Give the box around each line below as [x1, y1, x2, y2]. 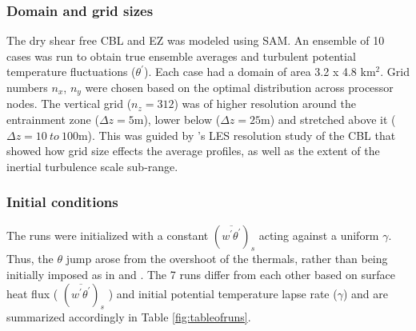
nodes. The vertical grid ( [6, 95, 132, 112]
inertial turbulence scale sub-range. [6, 158, 178, 174]
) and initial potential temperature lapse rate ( [108, 285, 338, 301]
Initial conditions [6, 192, 118, 212]
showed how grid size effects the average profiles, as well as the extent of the [6, 142, 380, 159]
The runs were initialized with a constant [6, 226, 209, 243]
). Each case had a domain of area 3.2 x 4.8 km [143, 63, 376, 80]
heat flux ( [6, 285, 58, 301]
